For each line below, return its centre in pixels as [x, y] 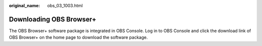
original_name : [25, 6]
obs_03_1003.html [65, 6]
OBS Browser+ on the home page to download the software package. [78, 37]
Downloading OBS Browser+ [53, 19]
